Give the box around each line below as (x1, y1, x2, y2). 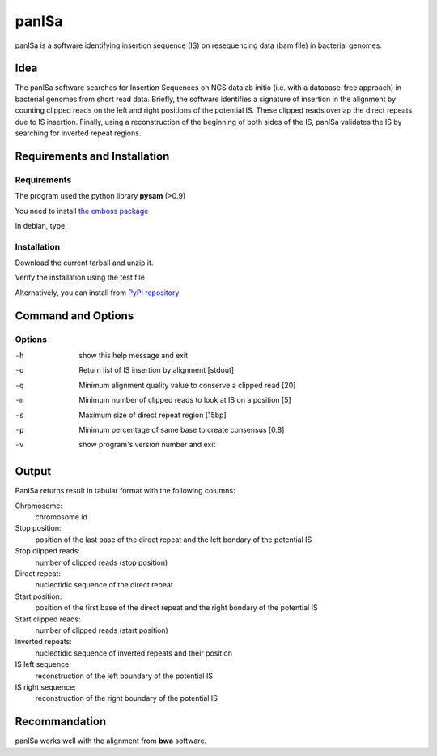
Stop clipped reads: (15, 546, 81, 556)
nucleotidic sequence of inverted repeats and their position (35, 648, 232, 658)
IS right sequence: (15, 681, 76, 692)
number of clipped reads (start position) (35, 625, 169, 635)
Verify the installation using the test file (15, 272, 146, 283)
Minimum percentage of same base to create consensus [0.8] (78, 425, 285, 434)
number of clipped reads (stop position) (35, 557, 168, 567)
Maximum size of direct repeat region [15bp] (78, 410, 227, 420)
